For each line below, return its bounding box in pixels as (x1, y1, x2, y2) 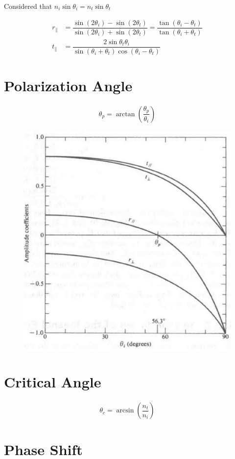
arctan (116, 110, 135, 118)
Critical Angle (4, 372, 101, 392)
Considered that (4, 1, 52, 11)
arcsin (116, 407, 134, 414)
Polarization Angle (4, 75, 133, 95)
